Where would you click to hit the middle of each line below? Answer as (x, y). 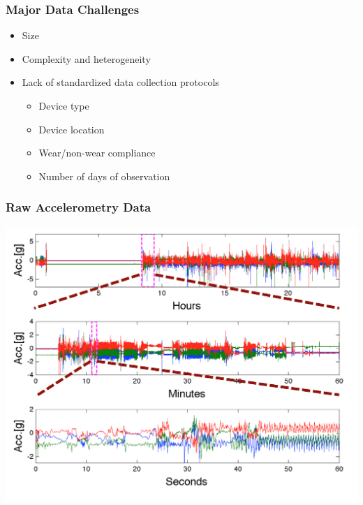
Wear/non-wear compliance (97, 153)
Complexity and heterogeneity (86, 58)
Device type (64, 105)
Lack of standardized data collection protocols (120, 82)
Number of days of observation (104, 176)
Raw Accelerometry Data (79, 207)
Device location (72, 129)
